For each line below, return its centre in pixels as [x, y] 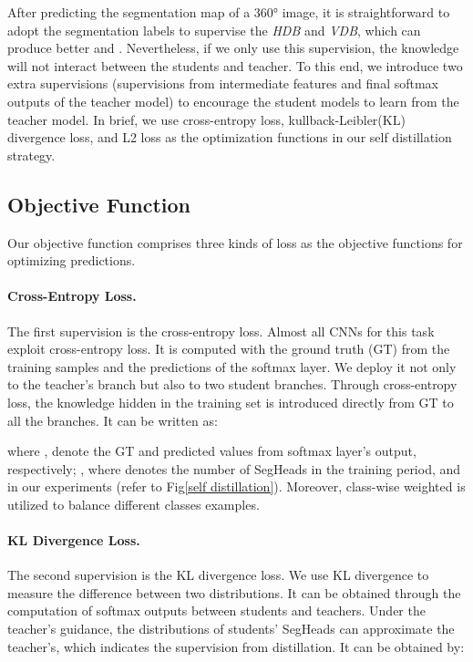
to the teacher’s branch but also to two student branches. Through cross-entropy [232, 384]
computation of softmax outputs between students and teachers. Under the [216, 610]
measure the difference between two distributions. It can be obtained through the [234, 592]
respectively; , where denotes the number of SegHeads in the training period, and [234, 468]
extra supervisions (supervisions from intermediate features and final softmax [223, 83]
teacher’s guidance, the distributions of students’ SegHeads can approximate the [231, 629]
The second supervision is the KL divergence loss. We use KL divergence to [218, 575]
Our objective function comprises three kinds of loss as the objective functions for [235, 242]
